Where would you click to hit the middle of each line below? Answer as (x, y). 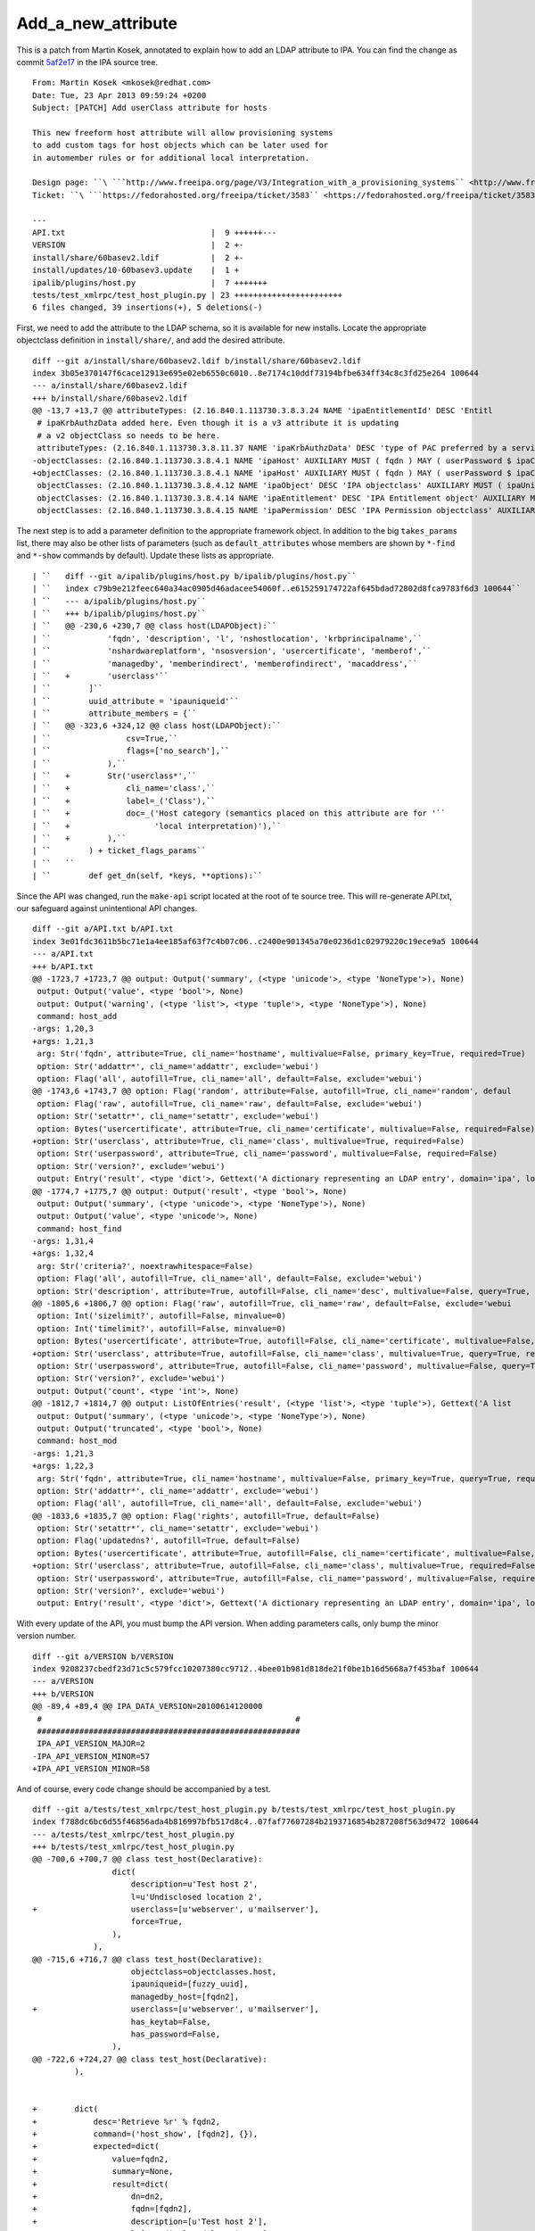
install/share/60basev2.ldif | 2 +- (138, 257)
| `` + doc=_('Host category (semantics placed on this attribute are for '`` (239, 813)
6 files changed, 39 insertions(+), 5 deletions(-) (148, 307)
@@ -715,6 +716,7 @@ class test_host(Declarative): (148, 1959)
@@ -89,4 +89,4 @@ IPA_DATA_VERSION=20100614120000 (148, 1706)
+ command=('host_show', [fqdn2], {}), (145, 2134)
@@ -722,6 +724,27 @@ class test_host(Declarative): (150, 2059)
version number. (46, 1636)
